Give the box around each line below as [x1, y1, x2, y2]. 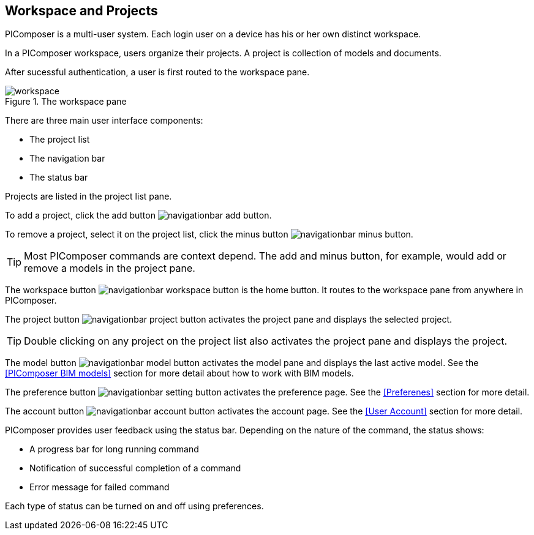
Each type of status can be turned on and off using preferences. [5, 501, 264, 512]
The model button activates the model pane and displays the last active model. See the [5, 357, 479, 369]
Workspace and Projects [5, 3, 158, 18]
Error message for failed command [29, 482, 170, 493]
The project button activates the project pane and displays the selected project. [5, 314, 453, 325]
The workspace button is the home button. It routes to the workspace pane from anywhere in [5, 285, 524, 296]
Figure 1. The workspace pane [5, 96, 127, 107]
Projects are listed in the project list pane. [5, 191, 172, 202]
